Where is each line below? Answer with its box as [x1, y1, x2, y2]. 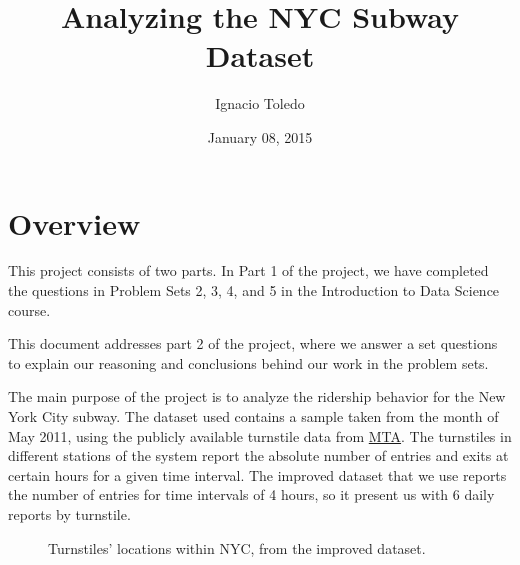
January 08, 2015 [207, 126, 313, 147]
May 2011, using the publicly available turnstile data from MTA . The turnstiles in [8, 425, 512, 446]
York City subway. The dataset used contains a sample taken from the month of [8, 406, 499, 426]
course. [8, 299, 51, 320]
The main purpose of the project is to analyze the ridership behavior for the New [8, 386, 506, 407]
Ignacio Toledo [215, 93, 305, 114]
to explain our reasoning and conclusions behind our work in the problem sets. [8, 352, 489, 373]
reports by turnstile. [8, 503, 131, 524]
